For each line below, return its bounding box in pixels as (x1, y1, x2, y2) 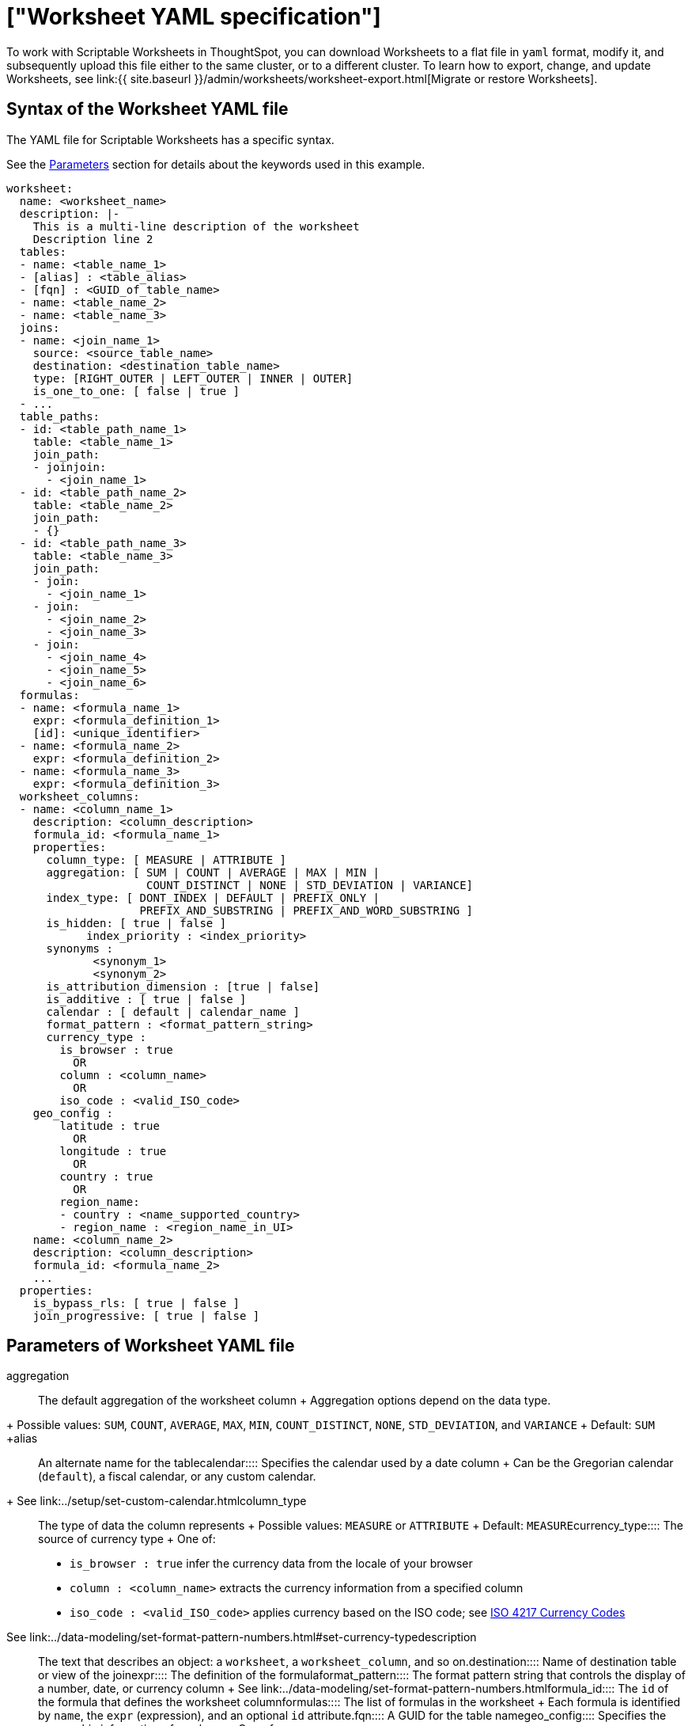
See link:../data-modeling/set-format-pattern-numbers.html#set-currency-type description (6, 1630, 477, 1644)
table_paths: (19, 409, 100, 423)
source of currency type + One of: (38, 1532, 216, 1546)
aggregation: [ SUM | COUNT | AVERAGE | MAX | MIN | (46, 865, 380, 879)
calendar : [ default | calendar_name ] (46, 1005, 300, 1018)
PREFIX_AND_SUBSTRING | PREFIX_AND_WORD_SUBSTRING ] (139, 903, 474, 917)
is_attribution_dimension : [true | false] (46, 979, 320, 993)
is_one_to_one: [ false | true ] (32, 384, 240, 397)
